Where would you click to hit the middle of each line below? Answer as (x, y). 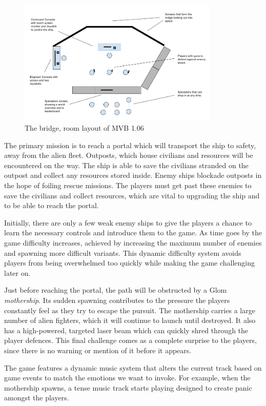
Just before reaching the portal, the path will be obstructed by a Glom (116, 290)
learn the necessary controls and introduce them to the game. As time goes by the (133, 232)
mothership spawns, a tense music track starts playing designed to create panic (128, 387)
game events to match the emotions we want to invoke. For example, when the (127, 378)
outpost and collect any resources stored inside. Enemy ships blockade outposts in (133, 175)
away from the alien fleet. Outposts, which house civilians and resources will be (129, 155)
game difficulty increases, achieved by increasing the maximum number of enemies (133, 242)
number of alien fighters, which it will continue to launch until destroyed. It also (130, 320)
